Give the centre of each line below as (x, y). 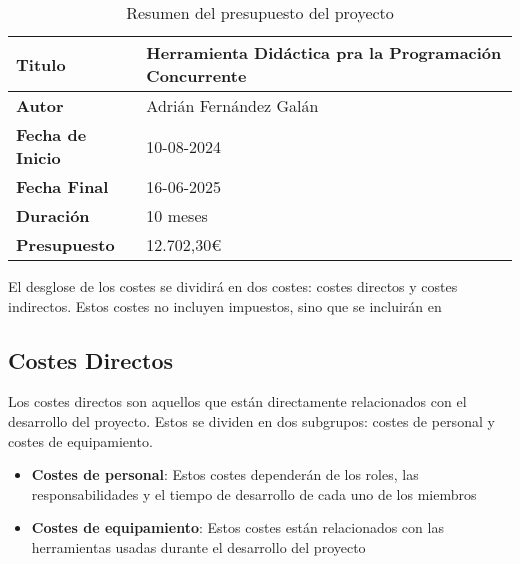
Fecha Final (62, 186)
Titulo (41, 64)
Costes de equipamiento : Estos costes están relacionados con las (237, 527)
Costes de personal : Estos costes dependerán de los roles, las (225, 474)
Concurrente (196, 75)
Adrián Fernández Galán (232, 105)
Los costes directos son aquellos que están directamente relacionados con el (237, 401)
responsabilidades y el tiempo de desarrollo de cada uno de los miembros (254, 493)
